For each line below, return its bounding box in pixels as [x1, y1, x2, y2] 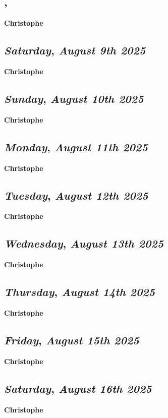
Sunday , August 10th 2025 [4, 90, 144, 106]
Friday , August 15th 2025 [4, 332, 139, 347]
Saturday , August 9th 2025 [4, 42, 146, 58]
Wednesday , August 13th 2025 [4, 235, 164, 251]
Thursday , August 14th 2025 [4, 284, 155, 300]
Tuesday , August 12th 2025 [4, 187, 148, 203]
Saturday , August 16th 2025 [4, 380, 152, 396]
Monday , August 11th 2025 [4, 139, 148, 154]
